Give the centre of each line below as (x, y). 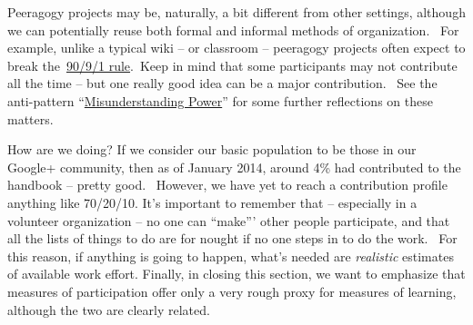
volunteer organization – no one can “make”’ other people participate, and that (229, 220)
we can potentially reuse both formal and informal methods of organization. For (233, 30)
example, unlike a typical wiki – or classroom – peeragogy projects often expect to (236, 48)
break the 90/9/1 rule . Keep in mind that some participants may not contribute (232, 65)
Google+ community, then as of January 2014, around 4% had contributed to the (234, 167)
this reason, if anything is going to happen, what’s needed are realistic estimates (231, 256)
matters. (30, 118)
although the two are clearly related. (109, 309)
